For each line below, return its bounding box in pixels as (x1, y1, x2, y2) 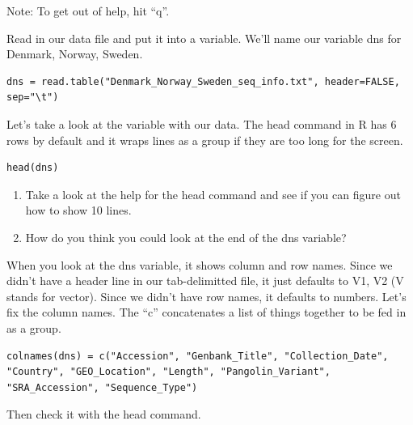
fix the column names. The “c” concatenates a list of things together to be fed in (6, 304, 407, 321)
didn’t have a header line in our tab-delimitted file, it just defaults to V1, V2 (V (6, 272, 404, 289)
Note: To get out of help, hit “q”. (6, 2, 170, 19)
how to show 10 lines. (25, 202, 132, 219)
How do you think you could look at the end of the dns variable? (25, 228, 347, 245)
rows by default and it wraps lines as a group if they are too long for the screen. (6, 131, 403, 148)
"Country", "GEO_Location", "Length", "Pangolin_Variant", (6, 366, 331, 378)
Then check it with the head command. (6, 406, 201, 423)
